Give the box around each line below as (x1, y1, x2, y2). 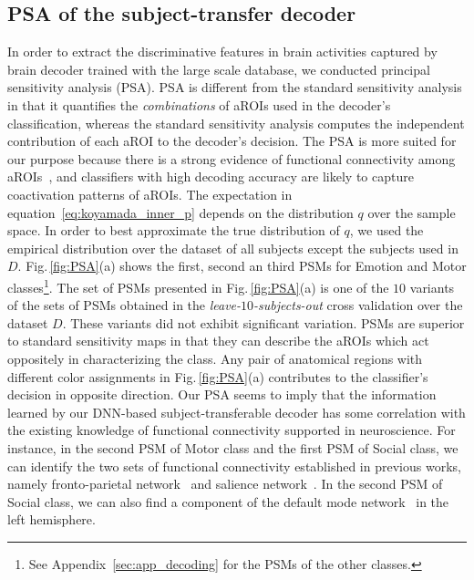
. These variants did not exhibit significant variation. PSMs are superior (62, 313, 465, 332)
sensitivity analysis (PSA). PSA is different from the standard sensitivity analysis (7, 78, 462, 97)
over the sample (367, 202, 456, 222)
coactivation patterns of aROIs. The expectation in (7, 184, 293, 203)
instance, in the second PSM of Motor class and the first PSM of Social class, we (7, 438, 459, 457)
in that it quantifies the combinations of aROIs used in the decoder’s (7, 95, 391, 114)
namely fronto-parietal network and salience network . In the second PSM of (7, 474, 443, 493)
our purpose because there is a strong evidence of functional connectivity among (7, 149, 456, 168)
